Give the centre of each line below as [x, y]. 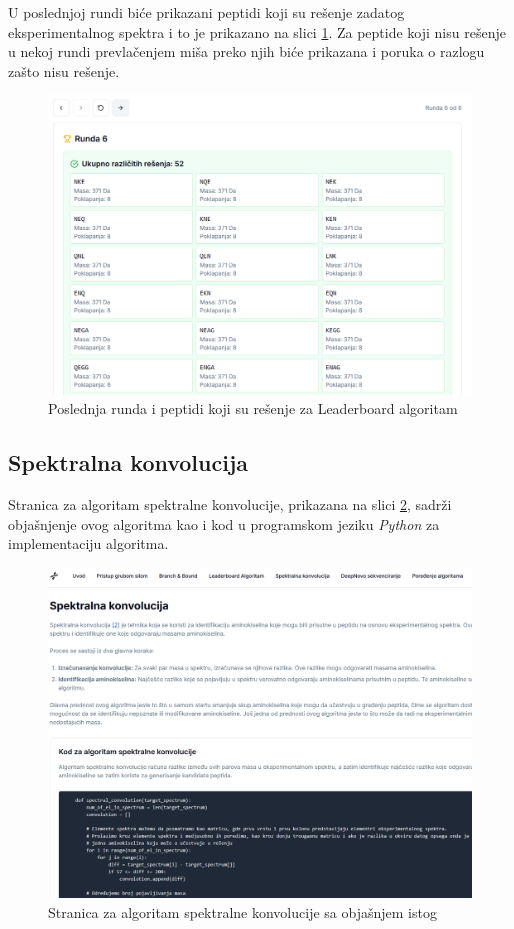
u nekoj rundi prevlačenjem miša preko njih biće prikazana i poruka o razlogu [246, 51]
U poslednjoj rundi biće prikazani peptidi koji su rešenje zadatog [206, 12]
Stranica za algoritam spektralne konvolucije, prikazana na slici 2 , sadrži [230, 504]
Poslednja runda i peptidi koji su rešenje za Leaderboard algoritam [253, 408]
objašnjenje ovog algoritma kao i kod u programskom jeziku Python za [224, 523]
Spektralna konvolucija [128, 462]
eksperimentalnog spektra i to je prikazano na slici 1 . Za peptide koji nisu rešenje [257, 31]
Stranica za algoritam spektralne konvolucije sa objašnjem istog [242, 911]
